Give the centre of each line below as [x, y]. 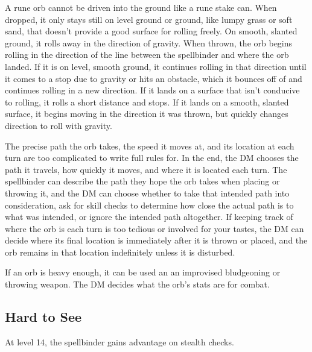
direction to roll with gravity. [59, 125]
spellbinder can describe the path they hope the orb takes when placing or [142, 181]
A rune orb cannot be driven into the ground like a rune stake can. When [141, 7]
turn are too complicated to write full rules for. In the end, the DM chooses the [152, 158]
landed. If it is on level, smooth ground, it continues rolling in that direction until [156, 66]
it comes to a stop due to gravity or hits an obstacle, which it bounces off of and [154, 78]
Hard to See [43, 317]
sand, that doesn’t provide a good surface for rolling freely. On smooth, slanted [151, 31]
